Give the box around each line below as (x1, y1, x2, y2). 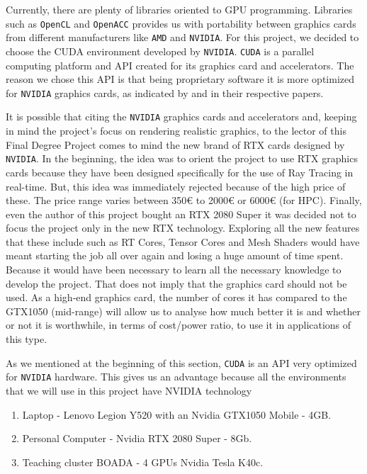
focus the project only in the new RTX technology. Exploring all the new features (6, 220, 360, 235)
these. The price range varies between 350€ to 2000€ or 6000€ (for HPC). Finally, (6, 193, 362, 208)
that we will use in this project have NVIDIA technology (6, 383, 252, 397)
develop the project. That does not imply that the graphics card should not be (6, 276, 347, 290)
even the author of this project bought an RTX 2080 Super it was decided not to (6, 206, 356, 221)
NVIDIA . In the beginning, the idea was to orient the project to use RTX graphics (6, 151, 358, 166)
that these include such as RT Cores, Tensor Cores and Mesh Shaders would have (6, 234, 360, 249)
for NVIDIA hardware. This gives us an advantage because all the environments (6, 369, 346, 384)
